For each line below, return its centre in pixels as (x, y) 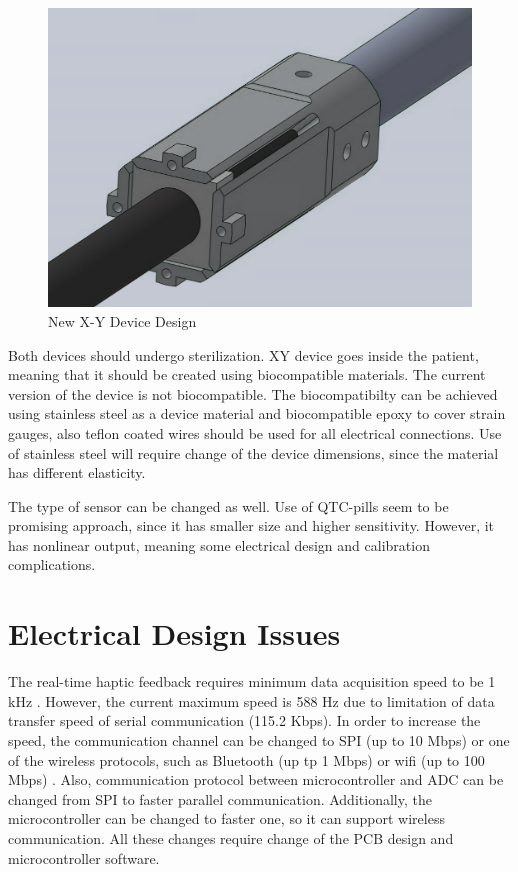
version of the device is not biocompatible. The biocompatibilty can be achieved (253, 393)
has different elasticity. (77, 472)
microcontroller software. (84, 857)
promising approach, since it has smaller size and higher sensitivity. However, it (251, 525)
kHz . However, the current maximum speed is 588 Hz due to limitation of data (251, 700)
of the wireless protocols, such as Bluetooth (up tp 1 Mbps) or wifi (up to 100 (246, 759)
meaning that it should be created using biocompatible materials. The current (247, 374)
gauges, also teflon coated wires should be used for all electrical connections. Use (255, 432)
